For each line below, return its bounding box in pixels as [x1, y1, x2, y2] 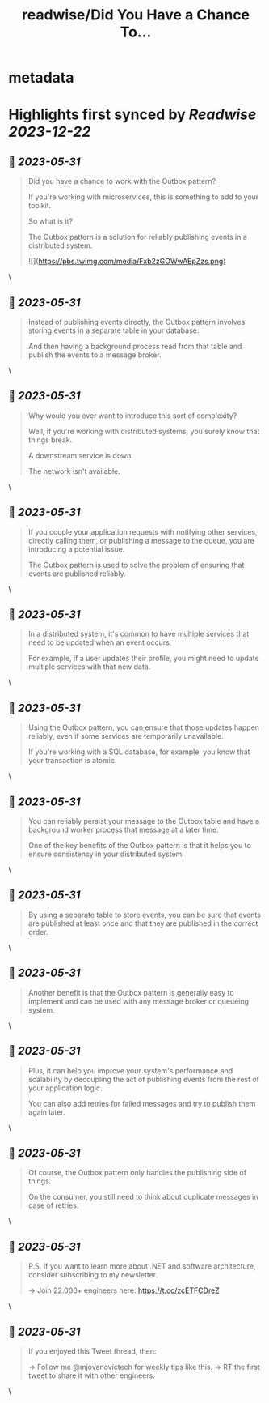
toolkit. [27, 201, 52, 211]
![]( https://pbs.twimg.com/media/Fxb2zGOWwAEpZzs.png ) [27, 257, 226, 267]
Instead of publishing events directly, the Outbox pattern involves [27, 318, 246, 326]
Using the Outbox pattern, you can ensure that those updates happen [27, 723, 260, 732]
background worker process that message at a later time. [27, 825, 220, 835]
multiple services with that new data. [27, 662, 151, 672]
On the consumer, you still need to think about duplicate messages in [27, 1192, 258, 1202]
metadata [8, 69, 74, 87]
